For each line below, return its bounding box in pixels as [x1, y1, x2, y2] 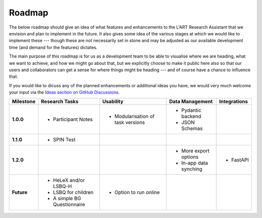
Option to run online [114, 189, 160, 196]
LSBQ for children [53, 189, 94, 196]
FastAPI [231, 156, 249, 163]
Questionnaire [53, 201, 85, 208]
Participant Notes [53, 116, 93, 123]
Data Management [169, 98, 213, 105]
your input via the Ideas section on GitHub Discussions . [9, 90, 120, 95]
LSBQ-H [53, 183, 72, 190]
